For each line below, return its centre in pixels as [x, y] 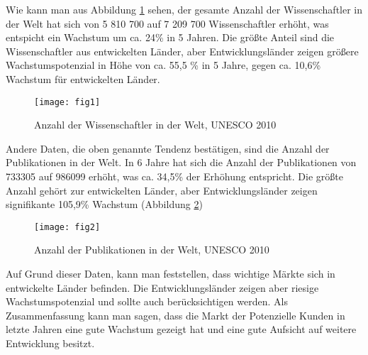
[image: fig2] [67, 227]
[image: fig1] [67, 102]
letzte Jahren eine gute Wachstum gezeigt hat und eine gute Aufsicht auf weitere [181, 329]
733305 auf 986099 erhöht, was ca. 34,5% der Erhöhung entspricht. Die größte [174, 176]
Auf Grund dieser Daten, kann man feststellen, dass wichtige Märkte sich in [171, 274]
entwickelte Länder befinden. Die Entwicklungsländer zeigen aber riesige [162, 287]
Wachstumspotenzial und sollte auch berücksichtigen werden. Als [147, 301]
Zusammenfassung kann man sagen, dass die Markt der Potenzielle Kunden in [175, 315]
